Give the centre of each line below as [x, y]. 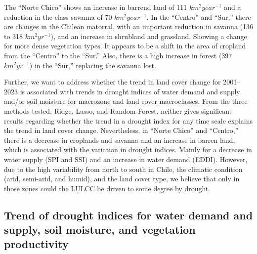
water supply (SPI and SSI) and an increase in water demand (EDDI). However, [126, 159]
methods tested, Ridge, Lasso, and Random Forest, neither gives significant [118, 110]
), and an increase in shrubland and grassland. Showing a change [149, 36]
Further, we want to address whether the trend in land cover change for [112, 82]
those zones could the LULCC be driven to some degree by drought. [107, 188]
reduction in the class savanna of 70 [58, 17]
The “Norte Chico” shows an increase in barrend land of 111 [96, 7]
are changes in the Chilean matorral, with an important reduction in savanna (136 [128, 26]
